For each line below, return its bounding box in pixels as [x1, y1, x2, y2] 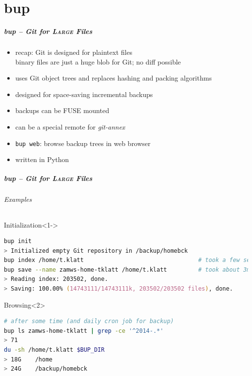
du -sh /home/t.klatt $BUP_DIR [4, 346, 105, 354]
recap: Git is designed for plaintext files [15, 47, 132, 57]
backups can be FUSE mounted [15, 105, 110, 115]
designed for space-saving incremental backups [15, 89, 153, 99]
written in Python [15, 154, 69, 164]
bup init [4, 238, 32, 245]
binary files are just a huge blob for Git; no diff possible [15, 56, 181, 66]
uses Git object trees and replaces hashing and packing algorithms [15, 73, 212, 83]
